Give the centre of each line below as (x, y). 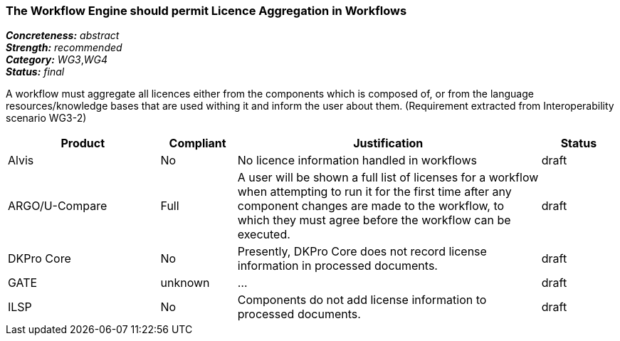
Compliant (198, 143)
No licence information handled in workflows (357, 161)
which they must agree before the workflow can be (374, 220)
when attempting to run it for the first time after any (374, 192)
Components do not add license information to (362, 300)
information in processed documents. (337, 266)
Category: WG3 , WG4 (57, 60)
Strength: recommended (64, 48)
